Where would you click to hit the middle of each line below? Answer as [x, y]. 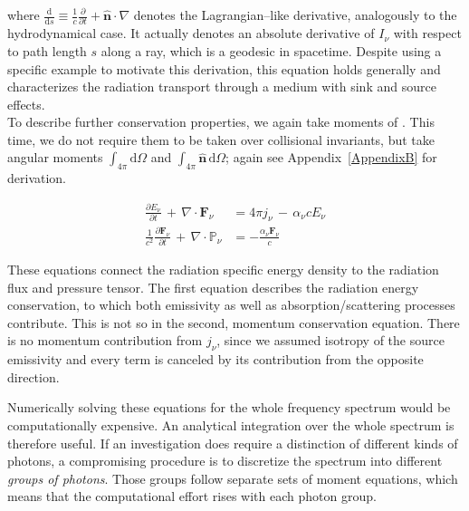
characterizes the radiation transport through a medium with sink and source [222, 87]
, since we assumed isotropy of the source [330, 340]
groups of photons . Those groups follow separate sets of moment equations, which [233, 478]
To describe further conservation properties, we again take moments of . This [221, 122]
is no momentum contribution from [105, 340]
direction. [33, 376]
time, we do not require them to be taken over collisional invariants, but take [221, 139]
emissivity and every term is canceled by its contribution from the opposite [215, 359]
